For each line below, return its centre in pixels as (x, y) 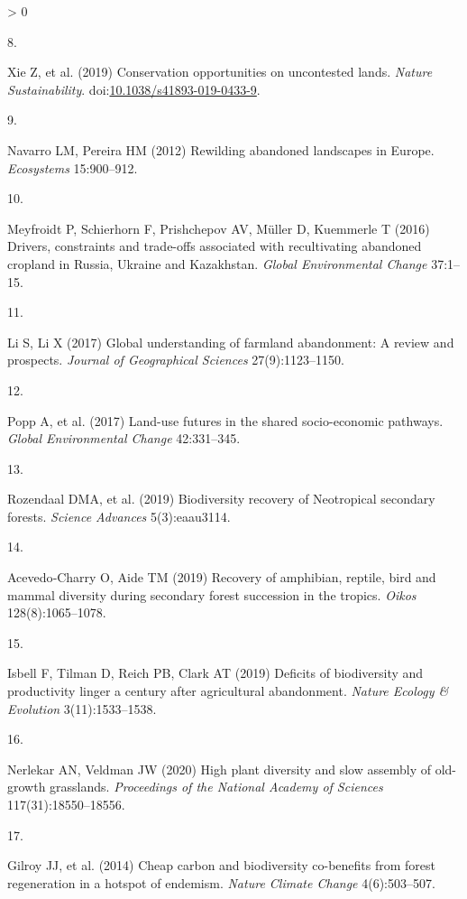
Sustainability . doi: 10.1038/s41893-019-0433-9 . (134, 89)
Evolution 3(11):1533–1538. (82, 708)
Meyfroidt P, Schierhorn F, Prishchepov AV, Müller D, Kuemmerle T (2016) (219, 228)
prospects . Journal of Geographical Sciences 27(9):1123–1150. (176, 360)
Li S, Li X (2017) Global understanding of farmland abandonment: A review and (231, 342)
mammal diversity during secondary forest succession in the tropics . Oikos (212, 594)
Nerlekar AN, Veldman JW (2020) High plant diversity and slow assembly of (220, 769)
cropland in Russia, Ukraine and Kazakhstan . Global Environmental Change (217, 263)
